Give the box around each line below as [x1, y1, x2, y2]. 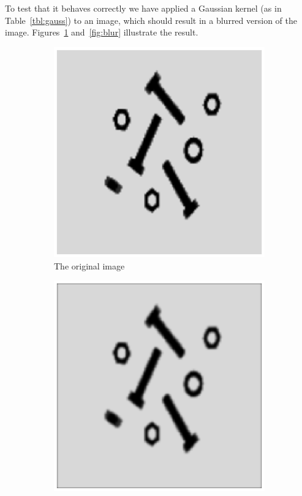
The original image [54, 259, 125, 272]
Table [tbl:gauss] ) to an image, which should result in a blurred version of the [5, 13, 297, 26]
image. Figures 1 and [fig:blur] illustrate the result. [5, 26, 198, 39]
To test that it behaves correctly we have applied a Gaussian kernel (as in [5, 2, 282, 14]
